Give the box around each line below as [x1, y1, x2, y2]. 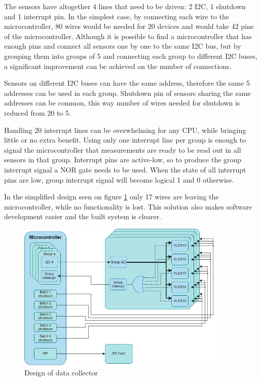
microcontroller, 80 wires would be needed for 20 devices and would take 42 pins [4, 21, 254, 31]
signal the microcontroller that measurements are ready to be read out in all [4, 144, 241, 155]
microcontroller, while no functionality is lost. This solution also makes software [4, 201, 252, 212]
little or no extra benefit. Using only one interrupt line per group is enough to [4, 134, 246, 145]
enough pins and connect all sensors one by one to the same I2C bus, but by [4, 41, 241, 51]
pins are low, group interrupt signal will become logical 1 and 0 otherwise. [4, 174, 234, 185]
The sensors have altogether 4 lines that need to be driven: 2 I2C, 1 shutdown [4, 1, 246, 11]
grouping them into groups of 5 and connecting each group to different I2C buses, [4, 50, 257, 61]
